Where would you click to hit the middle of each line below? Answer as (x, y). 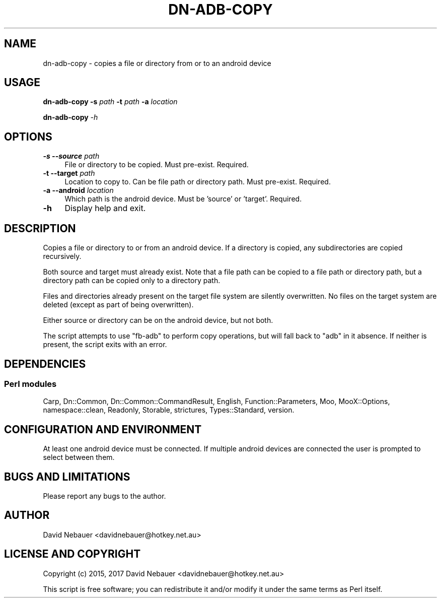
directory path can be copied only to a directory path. (132, 281)
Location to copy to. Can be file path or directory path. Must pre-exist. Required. (198, 182)
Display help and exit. (105, 208)
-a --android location (78, 190)
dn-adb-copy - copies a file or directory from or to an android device (157, 63)
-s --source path (71, 156)
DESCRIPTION (40, 228)
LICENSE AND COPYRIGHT (72, 554)
